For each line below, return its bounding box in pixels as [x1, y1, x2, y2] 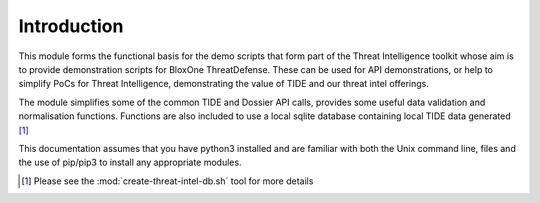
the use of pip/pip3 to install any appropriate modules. [18, 156, 242, 169]
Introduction [18, 15, 124, 37]
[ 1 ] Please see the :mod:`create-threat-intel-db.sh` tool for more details [21, 175, 314, 187]
